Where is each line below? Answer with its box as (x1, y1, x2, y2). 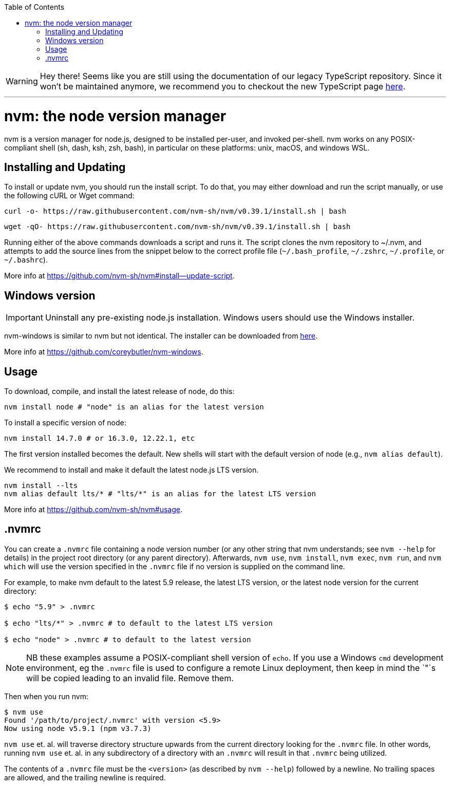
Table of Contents (4, 3, 65, 11)
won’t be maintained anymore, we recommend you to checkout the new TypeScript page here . (40, 81, 406, 91)
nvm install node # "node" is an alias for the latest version (4, 403, 264, 411)
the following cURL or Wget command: (4, 191, 135, 200)
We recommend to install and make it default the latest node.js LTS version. (4, 465, 259, 475)
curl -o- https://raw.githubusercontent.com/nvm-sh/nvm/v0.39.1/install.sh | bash (4, 207, 346, 216)
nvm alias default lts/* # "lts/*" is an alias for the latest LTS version (4, 490, 316, 498)
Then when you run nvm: (4, 691, 88, 701)
